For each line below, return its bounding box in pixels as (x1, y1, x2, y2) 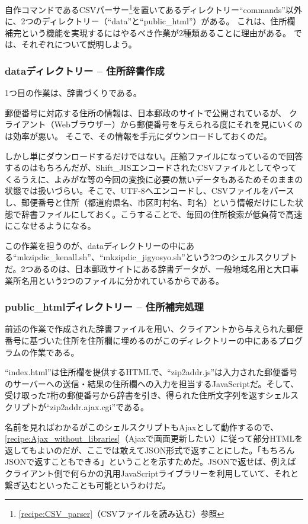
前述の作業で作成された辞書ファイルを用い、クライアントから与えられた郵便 (5, 322, 303, 335)
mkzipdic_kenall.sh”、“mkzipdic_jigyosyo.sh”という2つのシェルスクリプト (17, 251, 297, 263)
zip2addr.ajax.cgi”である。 (50, 400, 149, 413)
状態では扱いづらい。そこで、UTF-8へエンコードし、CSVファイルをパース (5, 184, 294, 197)
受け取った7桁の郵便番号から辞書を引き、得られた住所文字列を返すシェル (5, 389, 291, 401)
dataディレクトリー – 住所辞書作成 (5, 63, 165, 78)
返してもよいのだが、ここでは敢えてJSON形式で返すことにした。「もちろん (5, 443, 295, 456)
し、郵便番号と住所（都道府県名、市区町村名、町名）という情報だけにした (5, 196, 295, 208)
